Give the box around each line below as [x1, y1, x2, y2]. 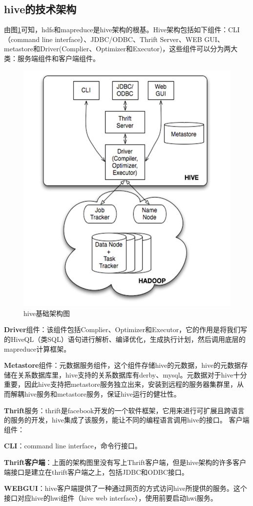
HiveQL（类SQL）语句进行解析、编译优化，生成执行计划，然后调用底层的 [10, 334, 246, 344]
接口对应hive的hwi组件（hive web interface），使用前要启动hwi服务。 [4, 492, 217, 503]
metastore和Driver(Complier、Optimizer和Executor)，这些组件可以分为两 [4, 43, 231, 54]
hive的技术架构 [4, 1, 77, 17]
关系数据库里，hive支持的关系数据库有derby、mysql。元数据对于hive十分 [17, 369, 247, 379]
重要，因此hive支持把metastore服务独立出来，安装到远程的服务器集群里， [4, 379, 237, 389]
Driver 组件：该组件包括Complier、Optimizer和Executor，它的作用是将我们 [4, 324, 241, 335]
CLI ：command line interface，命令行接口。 [4, 441, 142, 451]
